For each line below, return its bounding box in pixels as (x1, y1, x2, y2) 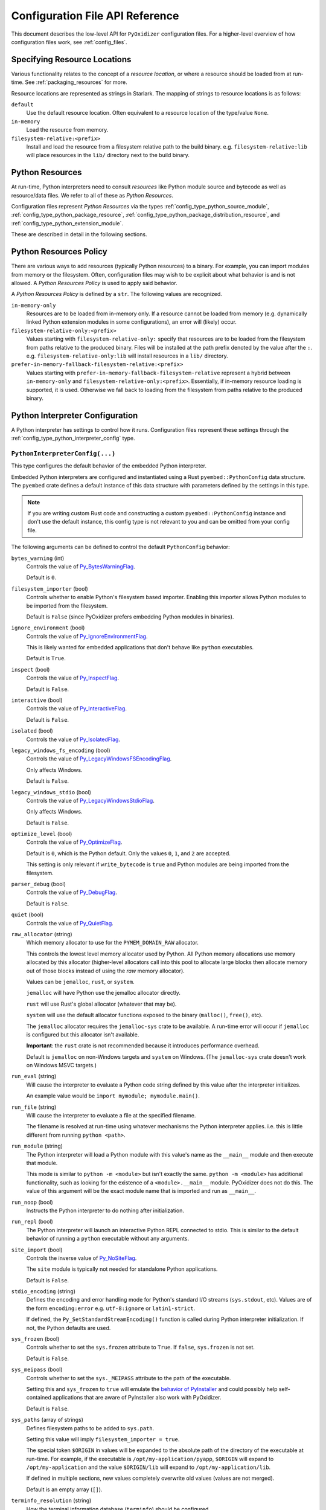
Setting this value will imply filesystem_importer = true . (26, 1435, 180, 1443)
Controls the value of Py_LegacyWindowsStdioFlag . (26, 797, 155, 804)
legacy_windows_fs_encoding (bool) (11, 747, 111, 754)
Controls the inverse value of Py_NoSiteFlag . (26, 1254, 137, 1262)
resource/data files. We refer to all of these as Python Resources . (11, 191, 173, 199)
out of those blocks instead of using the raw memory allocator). (26, 967, 185, 974)
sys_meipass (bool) (11, 1366, 63, 1373)
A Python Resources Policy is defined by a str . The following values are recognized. (11, 291, 223, 298)
